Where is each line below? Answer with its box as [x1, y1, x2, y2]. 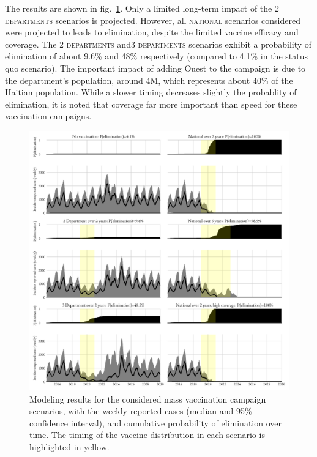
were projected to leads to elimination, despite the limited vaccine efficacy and [5, 26, 299, 39]
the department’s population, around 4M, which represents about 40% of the [5, 73, 293, 86]
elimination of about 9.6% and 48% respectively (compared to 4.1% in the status [5, 50, 308, 62]
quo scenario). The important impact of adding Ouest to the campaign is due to [5, 61, 306, 74]
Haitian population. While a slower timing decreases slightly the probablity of [5, 86, 297, 98]
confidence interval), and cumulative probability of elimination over [29, 416, 282, 429]
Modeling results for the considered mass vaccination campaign [29, 392, 266, 405]
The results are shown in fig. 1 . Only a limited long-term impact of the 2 [5, 2, 279, 14]
